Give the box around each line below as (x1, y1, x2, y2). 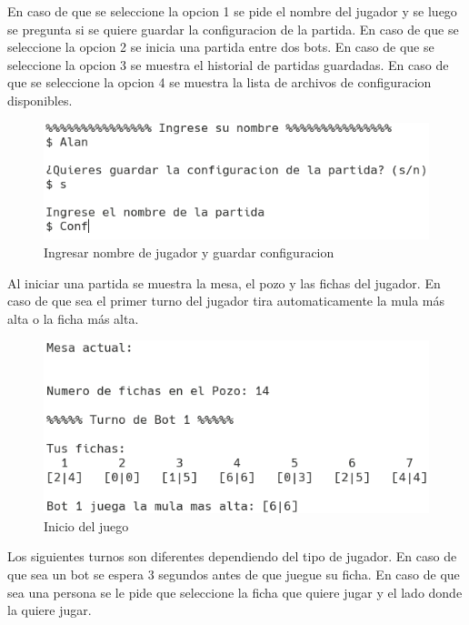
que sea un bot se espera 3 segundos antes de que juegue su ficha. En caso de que (7, 565, 460, 584)
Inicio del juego (44, 516, 129, 535)
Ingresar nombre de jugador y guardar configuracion (44, 243, 334, 262)
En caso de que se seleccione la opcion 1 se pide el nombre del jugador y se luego (7, 2, 457, 20)
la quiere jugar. (7, 600, 92, 620)
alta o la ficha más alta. (7, 308, 139, 328)
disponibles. (7, 90, 73, 109)
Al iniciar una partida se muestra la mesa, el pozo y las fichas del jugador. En (7, 273, 441, 292)
